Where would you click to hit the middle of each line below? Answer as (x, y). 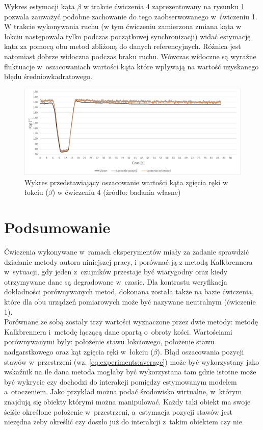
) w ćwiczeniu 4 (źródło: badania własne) (116, 192)
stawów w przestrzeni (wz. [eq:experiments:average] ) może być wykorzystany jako (132, 361)
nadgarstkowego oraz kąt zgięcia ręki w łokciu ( (79, 351)
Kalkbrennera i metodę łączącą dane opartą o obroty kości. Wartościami (118, 331)
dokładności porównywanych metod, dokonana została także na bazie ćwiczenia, (129, 292)
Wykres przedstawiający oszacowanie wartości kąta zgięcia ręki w (126, 182)
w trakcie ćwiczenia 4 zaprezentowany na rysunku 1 (164, 6)
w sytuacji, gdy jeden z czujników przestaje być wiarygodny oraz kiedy (116, 272)
